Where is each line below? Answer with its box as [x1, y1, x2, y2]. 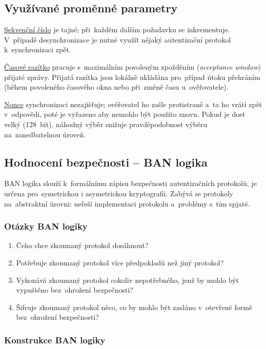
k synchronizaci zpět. [4, 44, 71, 55]
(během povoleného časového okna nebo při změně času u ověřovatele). [4, 81, 229, 92]
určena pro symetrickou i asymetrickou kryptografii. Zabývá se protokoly [4, 188, 233, 198]
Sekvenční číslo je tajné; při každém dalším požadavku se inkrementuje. [4, 24, 230, 35]
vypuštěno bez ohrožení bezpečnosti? [16, 284, 133, 295]
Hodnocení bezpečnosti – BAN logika [4, 154, 208, 170]
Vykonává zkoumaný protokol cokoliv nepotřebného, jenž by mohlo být [16, 274, 239, 285]
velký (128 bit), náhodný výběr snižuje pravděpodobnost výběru [4, 118, 208, 129]
